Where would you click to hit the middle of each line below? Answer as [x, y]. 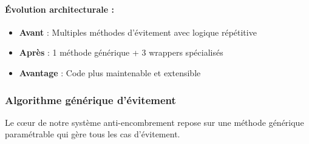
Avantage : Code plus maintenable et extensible [110, 72]
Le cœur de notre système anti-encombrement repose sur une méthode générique [154, 122]
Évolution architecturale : [59, 9]
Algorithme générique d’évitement [90, 100]
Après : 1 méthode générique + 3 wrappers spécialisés [121, 52]
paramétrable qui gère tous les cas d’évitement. [93, 134]
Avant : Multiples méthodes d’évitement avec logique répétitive [138, 32]
